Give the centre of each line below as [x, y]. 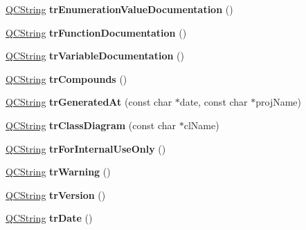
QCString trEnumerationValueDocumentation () [119, 9]
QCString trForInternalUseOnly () [86, 148]
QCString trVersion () [56, 194]
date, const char [214, 102]
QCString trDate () [49, 218]
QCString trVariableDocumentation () [95, 56]
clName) [201, 125]
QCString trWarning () [58, 172]
